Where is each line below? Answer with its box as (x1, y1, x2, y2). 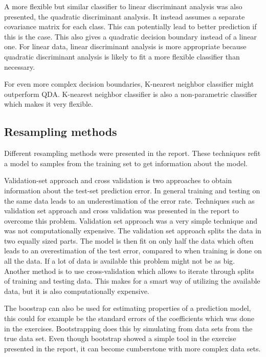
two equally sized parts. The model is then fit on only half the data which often (4, 235, 254, 246)
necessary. (4, 61, 35, 72)
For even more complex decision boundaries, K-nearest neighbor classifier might (4, 78, 254, 89)
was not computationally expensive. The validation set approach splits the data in (4, 225, 261, 236)
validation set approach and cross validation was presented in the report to (4, 205, 239, 216)
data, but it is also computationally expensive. (4, 285, 149, 296)
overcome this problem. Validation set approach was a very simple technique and (4, 215, 258, 226)
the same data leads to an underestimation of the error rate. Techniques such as (4, 195, 255, 206)
